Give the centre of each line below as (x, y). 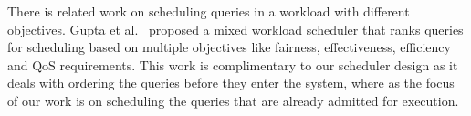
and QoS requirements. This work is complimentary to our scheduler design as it (233, 64)
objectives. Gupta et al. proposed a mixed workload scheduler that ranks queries (235, 29)
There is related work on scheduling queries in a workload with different (209, 11)
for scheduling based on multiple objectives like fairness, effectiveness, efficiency (229, 47)
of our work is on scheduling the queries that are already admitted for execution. (233, 100)
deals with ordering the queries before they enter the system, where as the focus (231, 83)
